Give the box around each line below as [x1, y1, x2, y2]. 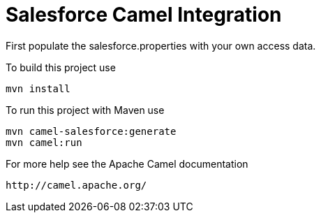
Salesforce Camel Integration [6, 3, 282, 27]
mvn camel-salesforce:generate [6, 125, 177, 137]
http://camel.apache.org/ [6, 179, 147, 191]
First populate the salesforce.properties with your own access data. [6, 39, 316, 52]
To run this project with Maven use [6, 103, 165, 116]
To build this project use [6, 61, 116, 73]
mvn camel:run [6, 136, 82, 148]
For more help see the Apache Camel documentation [6, 157, 248, 170]
